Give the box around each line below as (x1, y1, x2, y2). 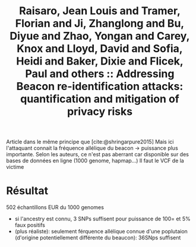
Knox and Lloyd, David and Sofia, (17, 42, 183, 56)
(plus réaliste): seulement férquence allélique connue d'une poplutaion (14, 228, 188, 235)
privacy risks (67, 105, 132, 118)
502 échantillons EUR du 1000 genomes (6, 204, 104, 211)
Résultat (6, 184, 49, 198)
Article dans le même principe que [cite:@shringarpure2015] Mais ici (6, 138, 174, 146)
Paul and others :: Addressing (25, 67, 175, 81)
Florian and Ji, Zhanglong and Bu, (15, 17, 185, 30)
